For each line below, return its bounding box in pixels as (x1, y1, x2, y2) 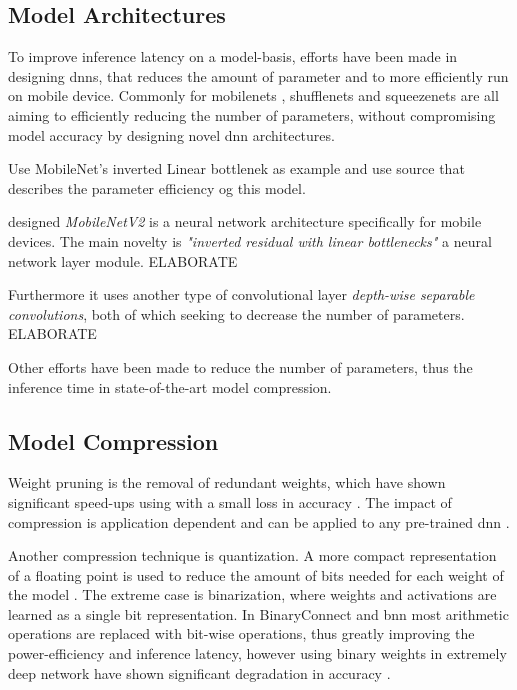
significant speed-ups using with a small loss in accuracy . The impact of (8, 491, 452, 512)
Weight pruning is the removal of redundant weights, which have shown (8, 472, 446, 493)
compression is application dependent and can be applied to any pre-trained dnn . (8, 511, 510, 532)
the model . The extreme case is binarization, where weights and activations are (8, 584, 497, 605)
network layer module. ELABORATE (8, 250, 238, 271)
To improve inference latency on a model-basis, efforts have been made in (8, 46, 458, 67)
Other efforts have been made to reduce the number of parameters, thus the (8, 356, 473, 377)
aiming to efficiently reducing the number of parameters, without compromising (8, 104, 496, 125)
